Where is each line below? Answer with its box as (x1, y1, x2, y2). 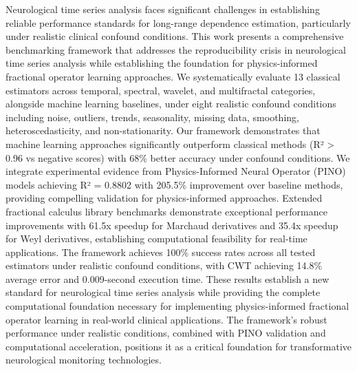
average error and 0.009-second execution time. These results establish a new (6, 271, 329, 286)
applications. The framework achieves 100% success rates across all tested (6, 244, 316, 259)
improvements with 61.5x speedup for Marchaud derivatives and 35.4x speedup (6, 218, 338, 232)
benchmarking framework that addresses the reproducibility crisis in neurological (6, 42, 347, 56)
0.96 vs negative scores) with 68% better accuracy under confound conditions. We (6, 150, 350, 165)
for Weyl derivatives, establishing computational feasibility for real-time (6, 231, 307, 246)
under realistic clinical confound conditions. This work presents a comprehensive (6, 29, 344, 43)
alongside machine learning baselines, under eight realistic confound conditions (6, 96, 336, 111)
